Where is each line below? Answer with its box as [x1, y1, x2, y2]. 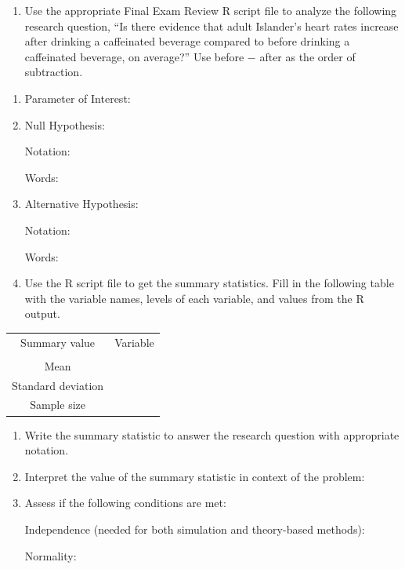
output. [24, 305, 60, 322]
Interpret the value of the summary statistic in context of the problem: [24, 468, 365, 484]
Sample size [30, 396, 85, 413]
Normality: [24, 547, 77, 564]
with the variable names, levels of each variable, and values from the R [24, 290, 364, 306]
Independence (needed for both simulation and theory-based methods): [24, 520, 365, 537]
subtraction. [24, 64, 83, 80]
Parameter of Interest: [24, 89, 131, 106]
